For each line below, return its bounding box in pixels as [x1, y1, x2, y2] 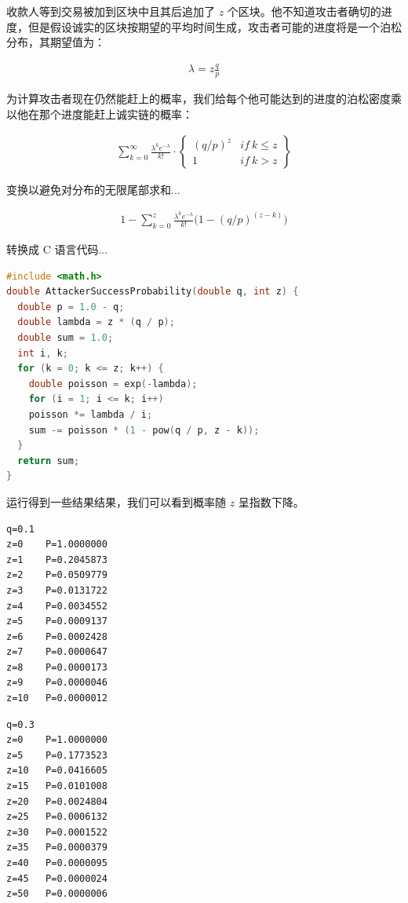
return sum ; [17, 455, 80, 466]
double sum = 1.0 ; [17, 332, 114, 343]
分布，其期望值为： [6, 34, 105, 50]
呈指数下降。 [238, 493, 304, 510]
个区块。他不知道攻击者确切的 [227, 3, 381, 19]
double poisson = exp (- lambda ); [28, 378, 198, 389]
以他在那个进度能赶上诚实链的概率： [6, 105, 193, 122]
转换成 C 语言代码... [6, 241, 108, 258]
